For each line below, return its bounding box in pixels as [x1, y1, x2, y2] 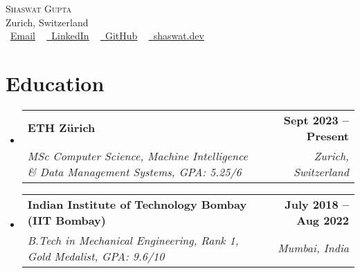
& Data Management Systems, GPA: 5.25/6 [27, 163, 242, 180]
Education [6, 68, 105, 97]
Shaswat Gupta [6, 1, 72, 15]
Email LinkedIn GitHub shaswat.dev [10, 28, 204, 43]
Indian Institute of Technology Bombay [27, 196, 247, 212]
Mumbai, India [278, 240, 349, 256]
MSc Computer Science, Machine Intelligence [27, 147, 248, 164]
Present [306, 127, 349, 144]
